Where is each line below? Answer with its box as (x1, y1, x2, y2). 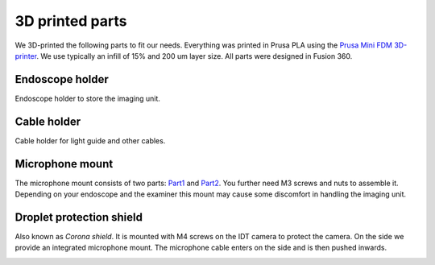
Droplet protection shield (14, 210, 143, 224)
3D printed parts (14, 12, 127, 30)
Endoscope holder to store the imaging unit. (14, 93, 161, 103)
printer (14, 51, 37, 60)
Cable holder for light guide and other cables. (14, 135, 166, 145)
